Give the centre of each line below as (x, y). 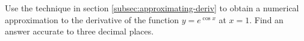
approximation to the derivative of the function (92, 19)
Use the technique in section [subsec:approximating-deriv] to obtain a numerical (152, 8)
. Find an (266, 19)
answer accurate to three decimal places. (79, 31)
